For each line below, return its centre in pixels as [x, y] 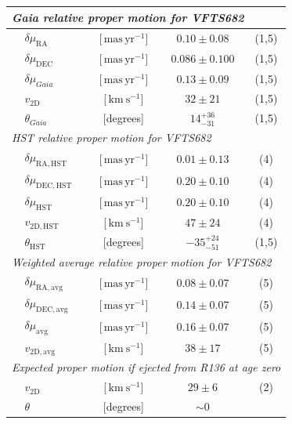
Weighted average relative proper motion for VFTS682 [142, 261]
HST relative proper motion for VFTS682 [112, 138]
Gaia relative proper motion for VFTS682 [128, 17]
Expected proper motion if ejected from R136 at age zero [146, 367]
